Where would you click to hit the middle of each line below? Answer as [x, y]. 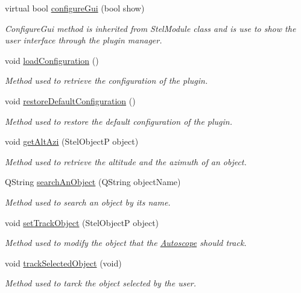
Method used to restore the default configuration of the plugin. [119, 121]
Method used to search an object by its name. [88, 202]
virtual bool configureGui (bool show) [75, 8]
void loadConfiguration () [52, 60]
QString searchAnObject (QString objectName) [93, 182]
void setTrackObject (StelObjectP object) [82, 222]
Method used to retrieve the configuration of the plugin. [106, 80]
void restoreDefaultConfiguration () [70, 100]
